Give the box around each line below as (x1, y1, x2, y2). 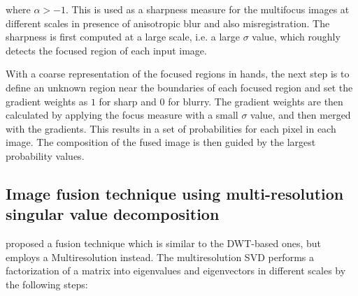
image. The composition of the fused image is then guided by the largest (6, 135, 316, 149)
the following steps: (6, 276, 88, 291)
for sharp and (99, 94, 157, 108)
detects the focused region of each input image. (6, 43, 207, 57)
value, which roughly (252, 29, 341, 44)
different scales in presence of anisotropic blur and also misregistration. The (6, 15, 330, 30)
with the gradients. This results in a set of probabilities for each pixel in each (6, 121, 336, 135)
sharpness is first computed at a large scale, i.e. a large (6, 29, 241, 44)
